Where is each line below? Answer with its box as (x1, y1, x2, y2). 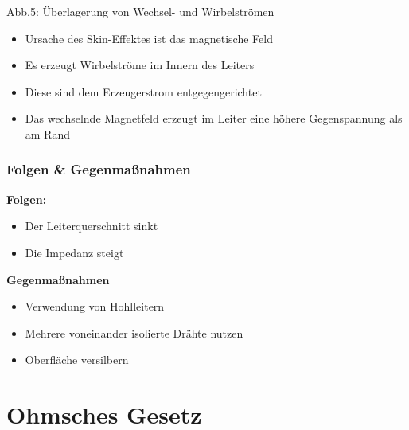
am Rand (25, 125, 70, 142)
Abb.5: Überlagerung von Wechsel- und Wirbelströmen (6, 3, 275, 19)
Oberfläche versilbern (25, 351, 129, 368)
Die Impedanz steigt (25, 244, 124, 260)
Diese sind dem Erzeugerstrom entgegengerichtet (25, 83, 262, 100)
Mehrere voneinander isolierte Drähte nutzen (25, 324, 243, 341)
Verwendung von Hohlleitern (25, 298, 165, 315)
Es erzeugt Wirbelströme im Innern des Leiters (25, 57, 255, 73)
